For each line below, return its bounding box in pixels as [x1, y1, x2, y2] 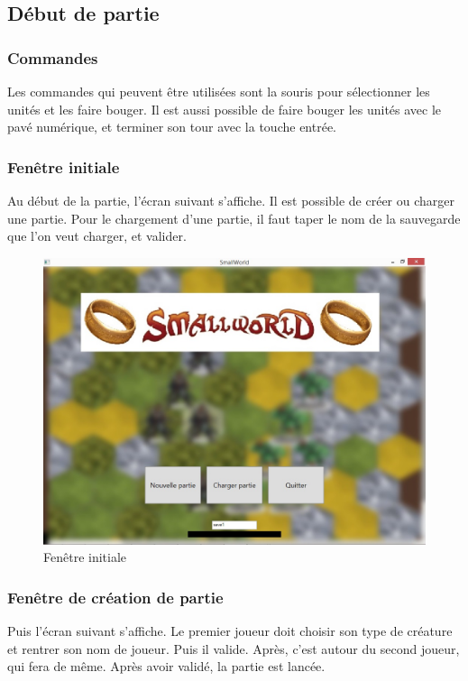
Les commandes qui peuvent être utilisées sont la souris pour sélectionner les [7, 82, 430, 100]
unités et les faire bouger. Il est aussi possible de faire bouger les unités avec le [7, 99, 442, 118]
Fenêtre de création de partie [7, 585, 224, 608]
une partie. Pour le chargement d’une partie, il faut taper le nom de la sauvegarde [7, 208, 461, 227]
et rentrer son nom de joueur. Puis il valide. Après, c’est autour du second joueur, [7, 639, 460, 658]
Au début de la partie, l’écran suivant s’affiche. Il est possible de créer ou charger [7, 191, 455, 209]
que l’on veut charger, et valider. [7, 226, 187, 245]
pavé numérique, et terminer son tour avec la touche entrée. [7, 117, 337, 136]
